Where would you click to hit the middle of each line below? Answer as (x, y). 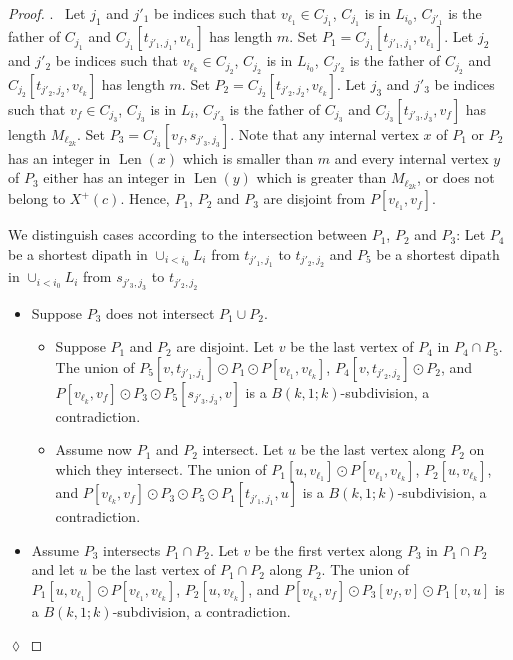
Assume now (93, 449)
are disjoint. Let (225, 346)
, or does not (456, 177)
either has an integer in (114, 177)
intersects (132, 549)
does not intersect (160, 312)
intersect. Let (243, 449)
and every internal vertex (411, 157)
